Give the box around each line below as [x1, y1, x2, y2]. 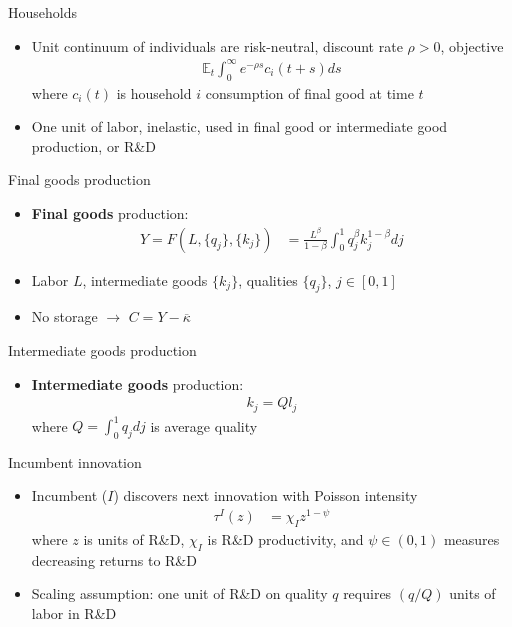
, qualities [238, 269, 298, 290]
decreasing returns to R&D [31, 549, 197, 570]
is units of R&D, [83, 528, 185, 549]
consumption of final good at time [205, 82, 414, 103]
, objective [440, 35, 504, 56]
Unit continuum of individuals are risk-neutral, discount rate [31, 35, 403, 56]
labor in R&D [31, 602, 117, 623]
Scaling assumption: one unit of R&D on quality [31, 583, 328, 604]
